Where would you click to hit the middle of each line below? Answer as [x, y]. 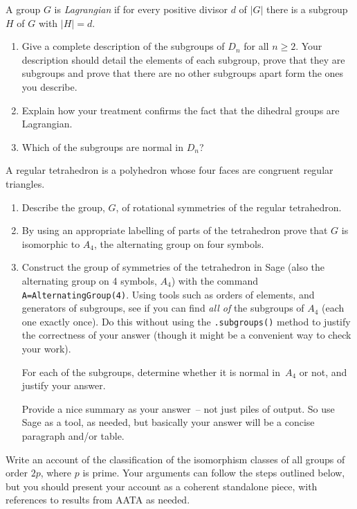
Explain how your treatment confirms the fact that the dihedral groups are [181, 110]
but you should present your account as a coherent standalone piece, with [162, 486]
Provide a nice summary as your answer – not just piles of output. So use [178, 408]
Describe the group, [63, 207]
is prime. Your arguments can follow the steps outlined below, [214, 473]
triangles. [25, 183]
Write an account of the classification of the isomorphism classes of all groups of [175, 459]
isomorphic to [51, 243]
